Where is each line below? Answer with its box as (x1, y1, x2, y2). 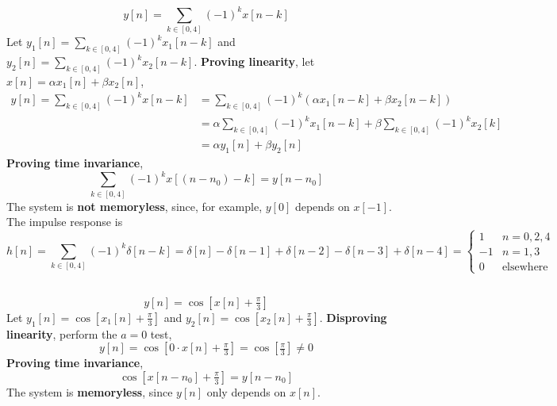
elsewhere (501, 262, 548, 274)
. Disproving (319, 308, 387, 325)
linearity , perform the (6, 325, 117, 342)
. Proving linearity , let (194, 53, 315, 70)
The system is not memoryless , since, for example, (6, 197, 263, 214)
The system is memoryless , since (6, 383, 173, 400)
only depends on (206, 383, 286, 400)
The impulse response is (6, 213, 123, 230)
